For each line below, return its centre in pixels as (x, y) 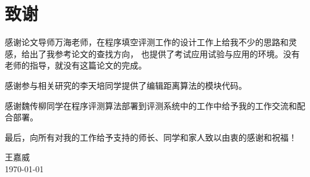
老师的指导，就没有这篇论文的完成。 (76, 65)
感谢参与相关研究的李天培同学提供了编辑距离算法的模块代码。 (126, 85)
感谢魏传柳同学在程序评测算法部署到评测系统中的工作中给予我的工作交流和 (151, 105)
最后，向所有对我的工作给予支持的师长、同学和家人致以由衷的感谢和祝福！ (151, 137)
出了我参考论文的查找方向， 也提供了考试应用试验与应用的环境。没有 (165, 53)
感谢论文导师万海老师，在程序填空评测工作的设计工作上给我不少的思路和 (147, 42)
